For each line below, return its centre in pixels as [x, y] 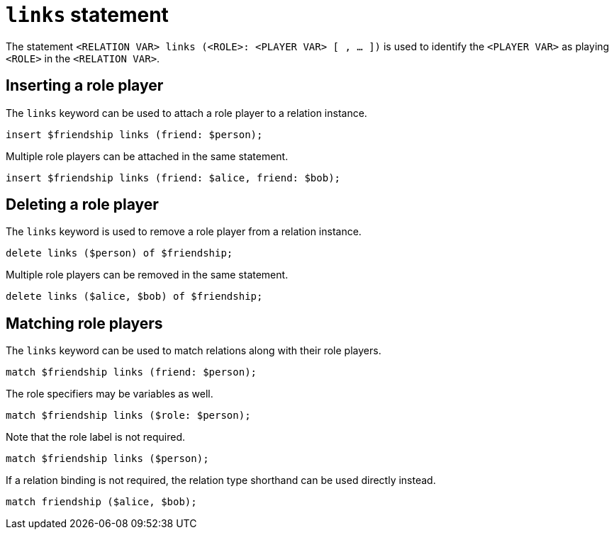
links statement [87, 15]
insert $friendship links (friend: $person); [134, 134]
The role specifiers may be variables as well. [110, 394]
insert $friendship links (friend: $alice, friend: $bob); [173, 178]
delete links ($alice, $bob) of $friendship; [134, 297]
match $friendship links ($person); [107, 459]
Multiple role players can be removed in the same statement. [147, 275]
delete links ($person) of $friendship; [119, 253]
